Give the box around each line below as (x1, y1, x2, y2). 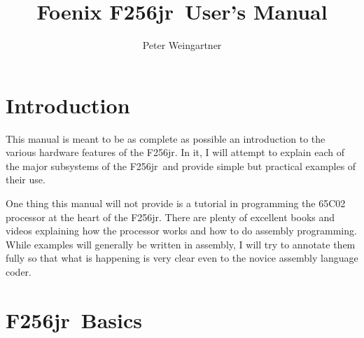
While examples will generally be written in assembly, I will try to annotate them (6, 237, 356, 251)
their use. (6, 172, 45, 187)
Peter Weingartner (142, 38, 222, 52)
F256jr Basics (6, 305, 142, 334)
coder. (6, 265, 31, 279)
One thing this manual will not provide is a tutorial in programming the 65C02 (6, 196, 346, 211)
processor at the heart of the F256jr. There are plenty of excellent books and (6, 209, 335, 224)
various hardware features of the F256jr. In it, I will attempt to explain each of (6, 145, 344, 160)
